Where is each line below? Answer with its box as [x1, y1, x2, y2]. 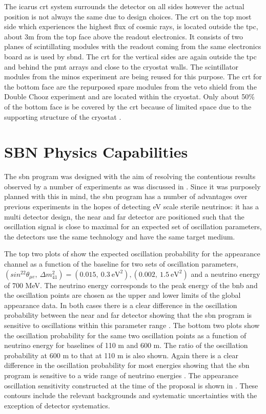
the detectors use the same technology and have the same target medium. [4, 231, 235, 242]
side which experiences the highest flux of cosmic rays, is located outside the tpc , [4, 21, 258, 32]
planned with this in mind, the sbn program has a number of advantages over [4, 191, 248, 202]
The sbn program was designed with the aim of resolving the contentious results [4, 171, 256, 182]
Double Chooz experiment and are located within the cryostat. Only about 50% [4, 91, 255, 102]
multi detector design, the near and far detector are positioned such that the [4, 211, 244, 222]
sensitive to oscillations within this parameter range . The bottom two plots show [4, 319, 260, 330]
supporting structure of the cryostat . [4, 111, 121, 122]
